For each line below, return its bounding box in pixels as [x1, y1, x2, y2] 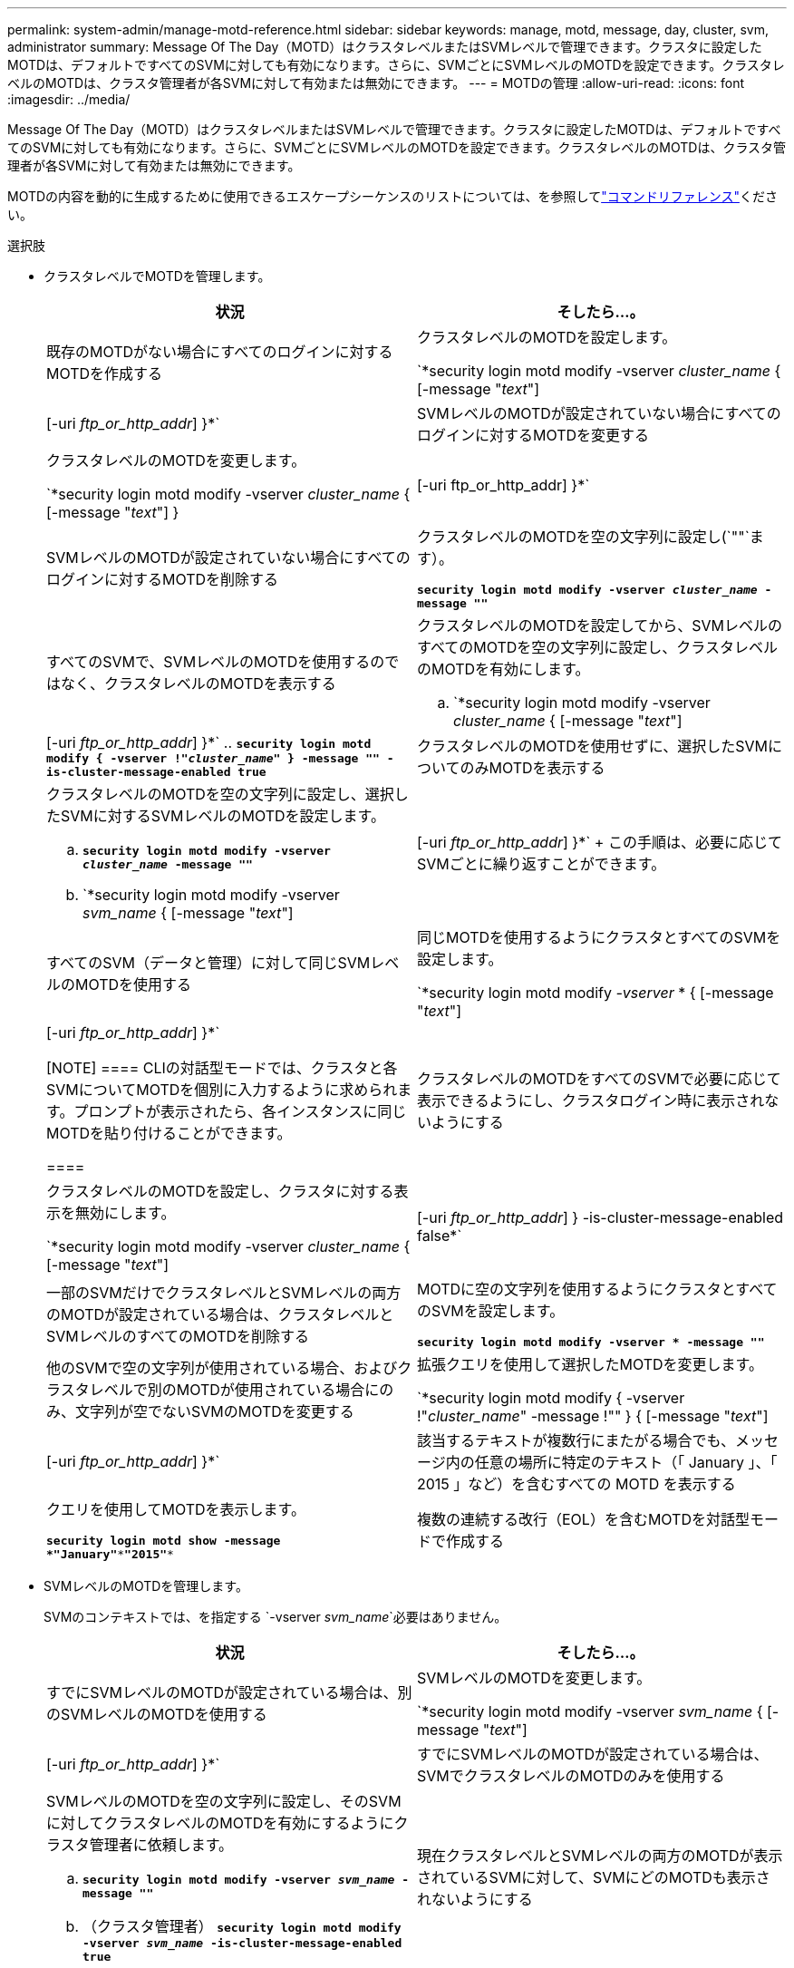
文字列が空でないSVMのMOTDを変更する [75, 1402, 354, 1420]
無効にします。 [75, 1204, 176, 1222]
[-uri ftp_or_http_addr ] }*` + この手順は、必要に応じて [417, 833, 782, 851]
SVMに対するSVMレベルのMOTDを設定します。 [61, 807, 386, 825]
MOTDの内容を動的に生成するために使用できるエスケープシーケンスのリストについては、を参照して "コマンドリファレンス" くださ [7, 189, 778, 204]
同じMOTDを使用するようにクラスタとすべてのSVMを [417, 928, 781, 946]
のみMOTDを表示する [460, 759, 605, 777]
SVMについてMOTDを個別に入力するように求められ [46, 1081, 398, 1099]
